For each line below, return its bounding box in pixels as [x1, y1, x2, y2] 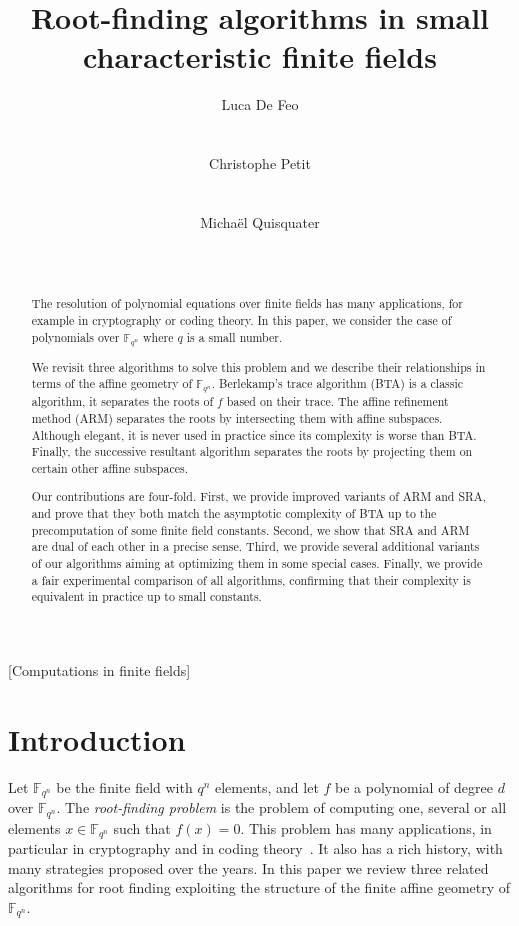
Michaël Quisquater [200, 211, 320, 232]
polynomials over [31, 328, 120, 345]
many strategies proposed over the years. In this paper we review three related [8, 857, 489, 878]
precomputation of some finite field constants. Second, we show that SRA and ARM [31, 521, 470, 538]
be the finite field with [56, 776, 193, 797]
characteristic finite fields [83, 36, 437, 77]
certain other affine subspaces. [31, 459, 188, 476]
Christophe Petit [209, 153, 311, 174]
